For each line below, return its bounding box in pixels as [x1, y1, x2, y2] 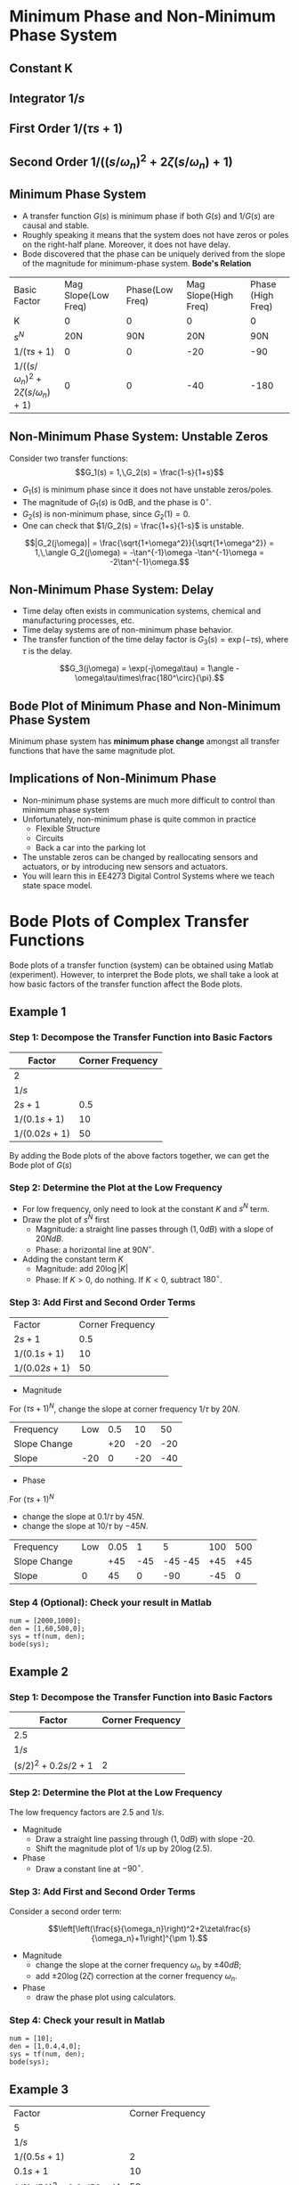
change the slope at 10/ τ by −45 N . [21, 1521, 149, 1532]
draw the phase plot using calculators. [35, 1992, 176, 2002]
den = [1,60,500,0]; [9, 1624, 86, 1633]
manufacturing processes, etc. [21, 615, 135, 626]
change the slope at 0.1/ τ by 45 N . [21, 1511, 145, 1522]
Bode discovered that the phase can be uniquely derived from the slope [21, 248, 286, 259]
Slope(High [186, 289, 234, 301]
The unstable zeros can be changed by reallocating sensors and [21, 851, 258, 862]
